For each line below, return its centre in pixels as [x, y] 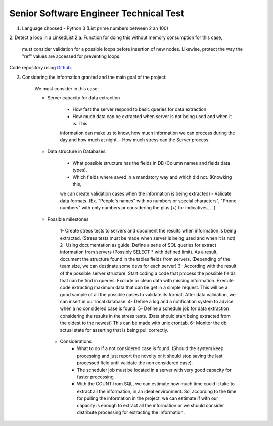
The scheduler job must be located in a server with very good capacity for [154, 370]
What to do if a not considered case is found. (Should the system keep [150, 348]
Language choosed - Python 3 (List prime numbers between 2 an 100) [95, 28]
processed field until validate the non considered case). [135, 363]
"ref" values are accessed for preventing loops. [71, 56]
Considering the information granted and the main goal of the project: [94, 77]
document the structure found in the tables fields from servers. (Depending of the [145, 259]
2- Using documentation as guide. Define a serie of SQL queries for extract [138, 245]
